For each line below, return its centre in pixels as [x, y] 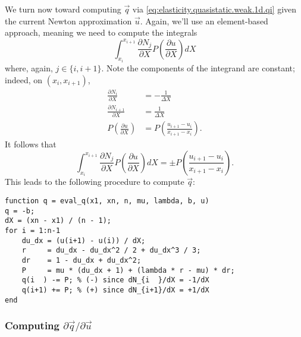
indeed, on [24, 79]
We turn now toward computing [63, 9]
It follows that [31, 144]
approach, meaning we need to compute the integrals [101, 32]
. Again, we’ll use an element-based [204, 21]
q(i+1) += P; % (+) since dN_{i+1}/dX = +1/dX [115, 290]
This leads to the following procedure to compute [95, 182]
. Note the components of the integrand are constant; [198, 68]
